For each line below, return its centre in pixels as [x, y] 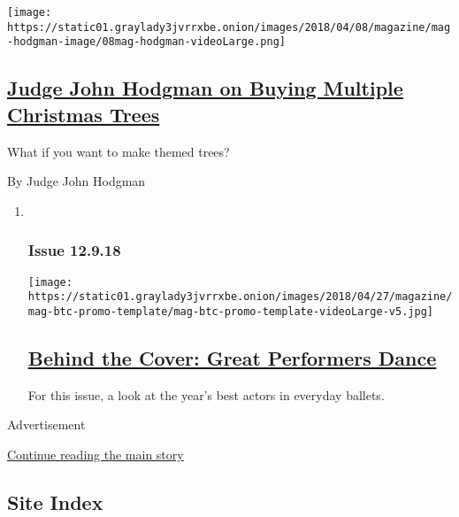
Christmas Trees [84, 114]
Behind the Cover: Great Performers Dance [232, 357]
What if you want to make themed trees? [119, 151]
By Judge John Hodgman [76, 181]
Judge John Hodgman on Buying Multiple [205, 88]
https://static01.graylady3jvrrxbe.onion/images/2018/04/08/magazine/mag [229, 27]
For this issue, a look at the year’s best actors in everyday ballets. [206, 394]
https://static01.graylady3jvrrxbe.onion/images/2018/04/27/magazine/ [240, 297]
